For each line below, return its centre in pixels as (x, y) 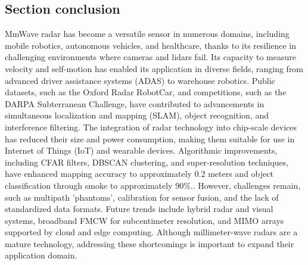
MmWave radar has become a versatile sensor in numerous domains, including (147, 34)
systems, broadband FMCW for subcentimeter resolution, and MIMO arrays (144, 220)
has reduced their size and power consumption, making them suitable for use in (150, 138)
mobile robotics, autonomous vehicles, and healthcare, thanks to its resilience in (151, 45)
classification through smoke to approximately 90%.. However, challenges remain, (153, 185)
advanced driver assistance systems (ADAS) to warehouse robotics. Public (140, 80)
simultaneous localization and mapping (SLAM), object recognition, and (137, 115)
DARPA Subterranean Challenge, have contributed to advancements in (135, 103)
